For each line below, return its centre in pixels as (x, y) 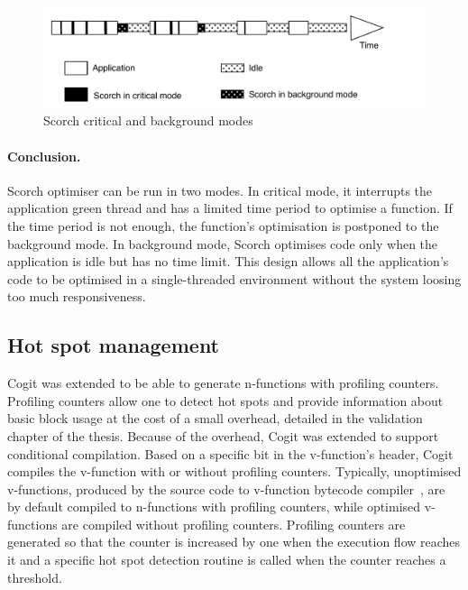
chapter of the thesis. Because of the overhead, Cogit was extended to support (223, 435)
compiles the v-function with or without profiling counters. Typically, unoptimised (234, 471)
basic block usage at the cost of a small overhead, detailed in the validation (215, 418)
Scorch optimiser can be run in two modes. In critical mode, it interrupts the (220, 190)
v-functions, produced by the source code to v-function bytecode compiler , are (226, 489)
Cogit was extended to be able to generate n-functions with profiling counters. (223, 383)
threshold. (35, 577)
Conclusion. (44, 156)
